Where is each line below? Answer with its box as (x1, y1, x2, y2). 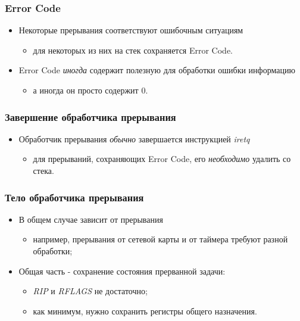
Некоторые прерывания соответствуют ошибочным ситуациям (18, 24, 243, 36)
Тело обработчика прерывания (5, 189, 144, 204)
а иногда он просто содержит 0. (33, 84, 148, 96)
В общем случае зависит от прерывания (18, 213, 163, 225)
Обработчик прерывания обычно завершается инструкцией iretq (18, 132, 250, 145)
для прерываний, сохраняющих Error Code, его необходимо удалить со (33, 152, 291, 165)
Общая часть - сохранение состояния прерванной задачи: (18, 264, 226, 277)
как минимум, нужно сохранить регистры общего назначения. (33, 304, 257, 317)
